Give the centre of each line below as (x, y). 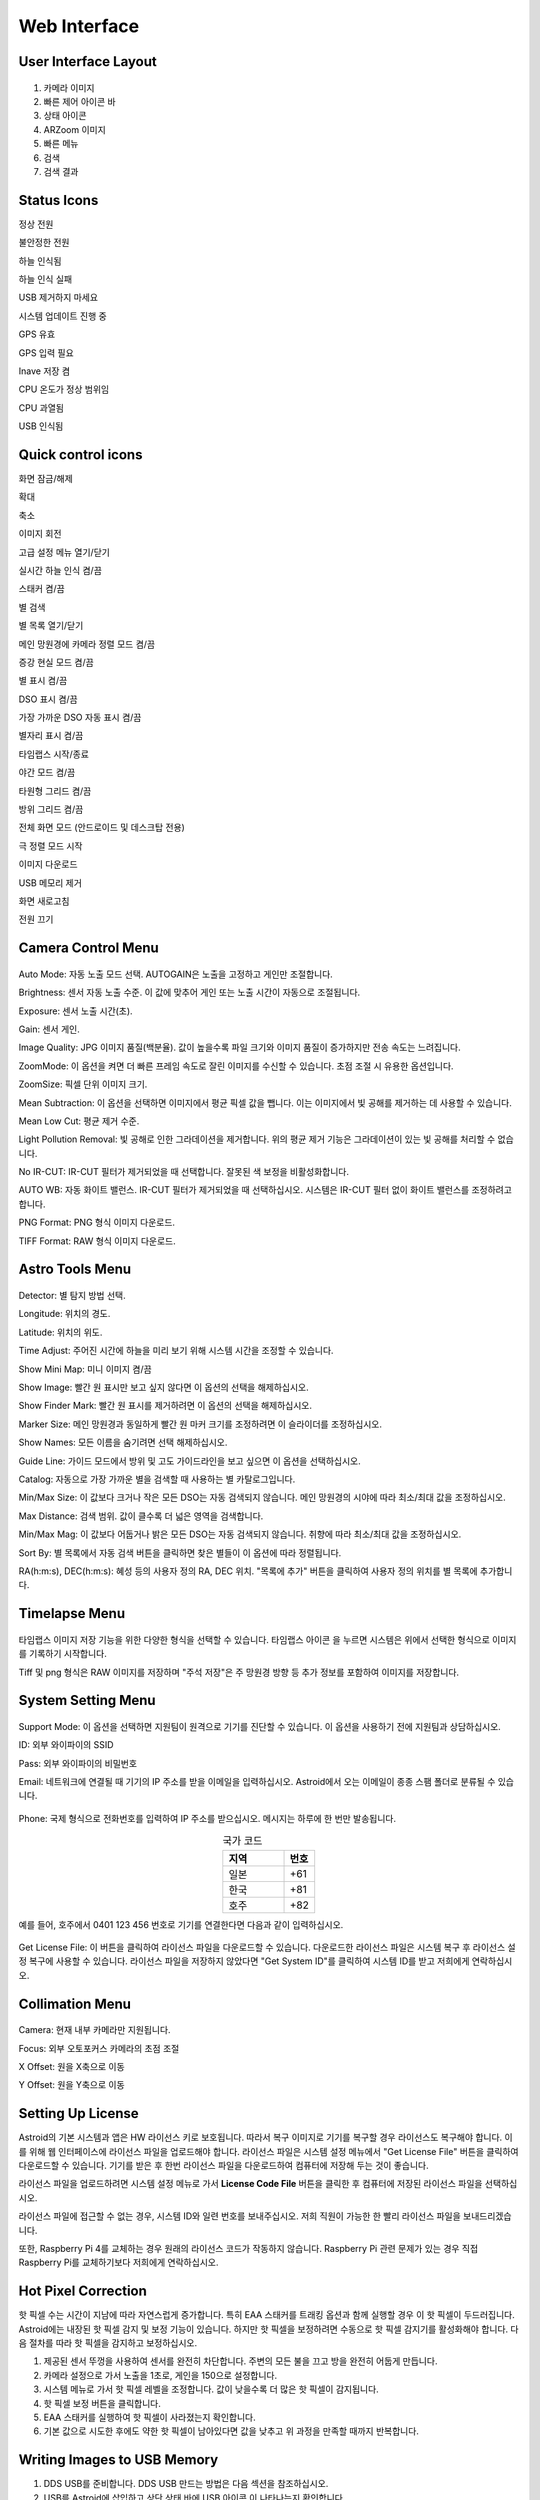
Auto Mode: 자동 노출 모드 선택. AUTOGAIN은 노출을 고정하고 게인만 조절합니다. (176, 974)
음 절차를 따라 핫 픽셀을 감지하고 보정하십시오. (108, 2343)
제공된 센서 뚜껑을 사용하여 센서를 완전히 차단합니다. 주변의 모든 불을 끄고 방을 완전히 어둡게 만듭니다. (240, 2361)
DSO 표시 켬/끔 (48, 699)
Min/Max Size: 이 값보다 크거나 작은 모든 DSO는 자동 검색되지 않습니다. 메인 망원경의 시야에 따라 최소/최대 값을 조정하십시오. (262, 1497)
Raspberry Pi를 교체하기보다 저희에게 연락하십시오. (118, 2262)
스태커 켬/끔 (41, 589)
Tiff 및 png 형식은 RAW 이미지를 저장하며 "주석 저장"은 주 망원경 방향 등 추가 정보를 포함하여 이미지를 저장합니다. (239, 1672)
